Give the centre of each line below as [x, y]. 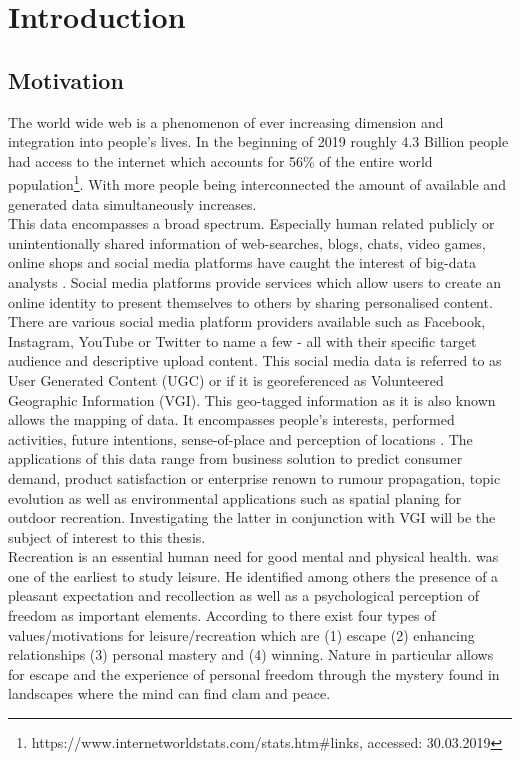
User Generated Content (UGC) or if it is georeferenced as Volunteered [226, 379]
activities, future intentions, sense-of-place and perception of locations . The [240, 438]
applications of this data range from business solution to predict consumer [235, 458]
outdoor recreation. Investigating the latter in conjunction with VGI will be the [252, 517]
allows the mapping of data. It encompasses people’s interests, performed [231, 419]
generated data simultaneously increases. [132, 203]
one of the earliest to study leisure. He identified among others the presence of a [253, 575]
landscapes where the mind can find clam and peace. [169, 693]
